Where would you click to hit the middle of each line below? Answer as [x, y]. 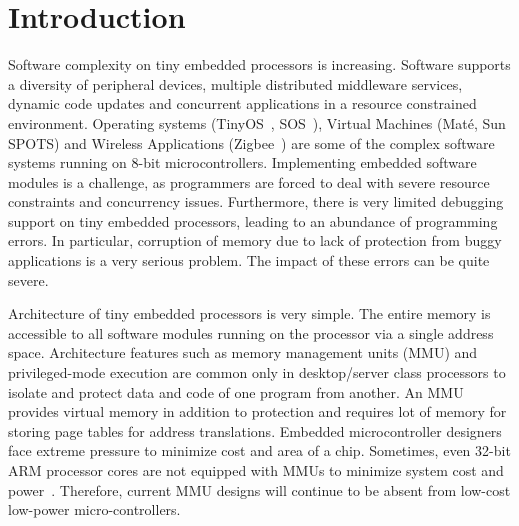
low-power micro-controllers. [94, 509]
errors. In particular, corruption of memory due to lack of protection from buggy [255, 240]
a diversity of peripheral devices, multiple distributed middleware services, [235, 83]
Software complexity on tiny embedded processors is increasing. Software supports [259, 64]
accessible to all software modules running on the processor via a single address [251, 332]
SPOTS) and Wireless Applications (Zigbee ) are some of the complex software [251, 142]
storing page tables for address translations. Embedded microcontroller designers [255, 430]
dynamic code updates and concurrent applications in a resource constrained [242, 103]
